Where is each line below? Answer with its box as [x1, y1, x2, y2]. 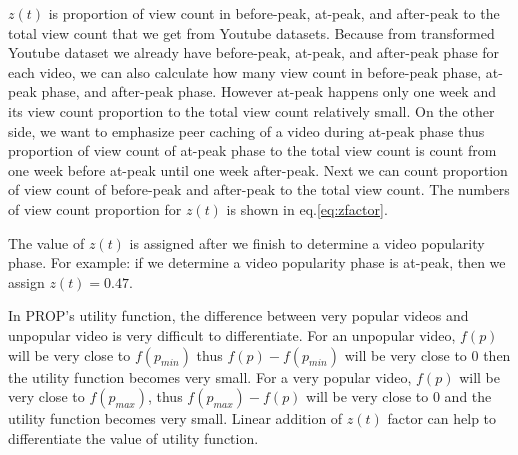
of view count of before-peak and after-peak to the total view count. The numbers [8, 179, 510, 200]
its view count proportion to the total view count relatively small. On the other [8, 100, 495, 121]
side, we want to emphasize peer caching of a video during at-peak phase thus [8, 120, 485, 141]
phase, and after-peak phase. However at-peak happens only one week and [41, 81, 496, 102]
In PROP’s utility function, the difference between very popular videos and [8, 305, 469, 326]
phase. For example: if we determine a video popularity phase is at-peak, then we [8, 252, 506, 273]
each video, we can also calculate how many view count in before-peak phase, [8, 61, 482, 82]
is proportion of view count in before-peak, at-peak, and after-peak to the [48, 3, 500, 23]
